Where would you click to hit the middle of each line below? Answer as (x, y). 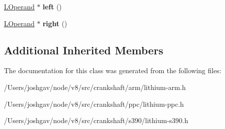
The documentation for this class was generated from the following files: (113, 70)
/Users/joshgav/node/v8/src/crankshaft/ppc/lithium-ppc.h (94, 104)
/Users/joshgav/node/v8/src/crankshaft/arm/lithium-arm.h (95, 87)
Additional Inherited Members (84, 50)
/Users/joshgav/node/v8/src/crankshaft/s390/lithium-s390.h (96, 120)
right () (55, 23)
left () (52, 6)
